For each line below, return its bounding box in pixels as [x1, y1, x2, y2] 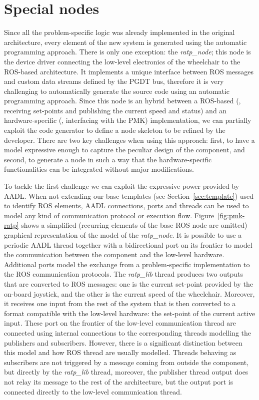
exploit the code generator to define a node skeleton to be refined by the [4, 125, 225, 135]
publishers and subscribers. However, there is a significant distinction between [4, 337, 242, 348]
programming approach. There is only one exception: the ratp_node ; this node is [4, 46, 251, 57]
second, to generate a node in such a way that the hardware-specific [4, 154, 212, 164]
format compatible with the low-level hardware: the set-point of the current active [4, 308, 255, 318]
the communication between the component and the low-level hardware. [4, 249, 224, 260]
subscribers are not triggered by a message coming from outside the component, [4, 357, 249, 367]
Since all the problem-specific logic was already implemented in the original [4, 27, 235, 37]
